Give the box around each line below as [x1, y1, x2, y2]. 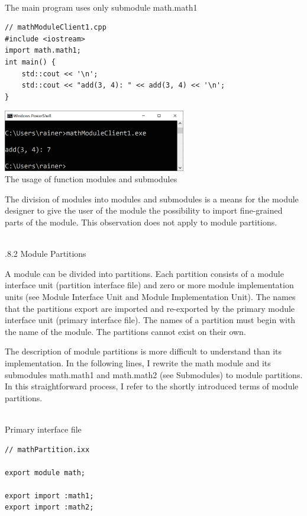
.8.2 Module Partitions [5, 247, 86, 260]
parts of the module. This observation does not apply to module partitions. [5, 216, 277, 228]
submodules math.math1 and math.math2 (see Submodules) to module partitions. [5, 368, 303, 380]
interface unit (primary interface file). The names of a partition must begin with [5, 314, 296, 326]
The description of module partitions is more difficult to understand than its [5, 345, 282, 357]
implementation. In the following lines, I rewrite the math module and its [5, 356, 271, 369]
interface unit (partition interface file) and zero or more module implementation [5, 279, 294, 291]
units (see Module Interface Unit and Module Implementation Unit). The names [5, 290, 296, 302]
